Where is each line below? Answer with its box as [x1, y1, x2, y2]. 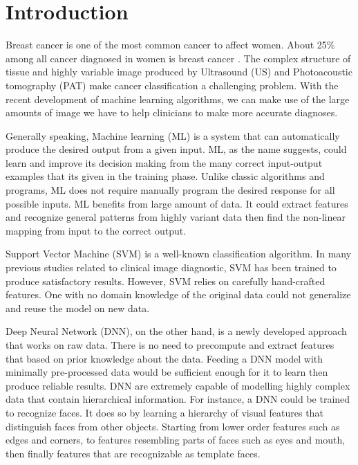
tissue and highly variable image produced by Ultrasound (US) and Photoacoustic [6, 64, 352, 79]
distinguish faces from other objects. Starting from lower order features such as [6, 419, 340, 433]
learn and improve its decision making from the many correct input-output [6, 155, 323, 170]
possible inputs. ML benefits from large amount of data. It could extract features [6, 196, 348, 210]
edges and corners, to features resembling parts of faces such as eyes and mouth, [6, 432, 346, 447]
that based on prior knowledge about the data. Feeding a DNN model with [6, 351, 323, 365]
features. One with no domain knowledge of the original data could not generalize [6, 287, 351, 302]
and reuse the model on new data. [6, 300, 150, 315]
